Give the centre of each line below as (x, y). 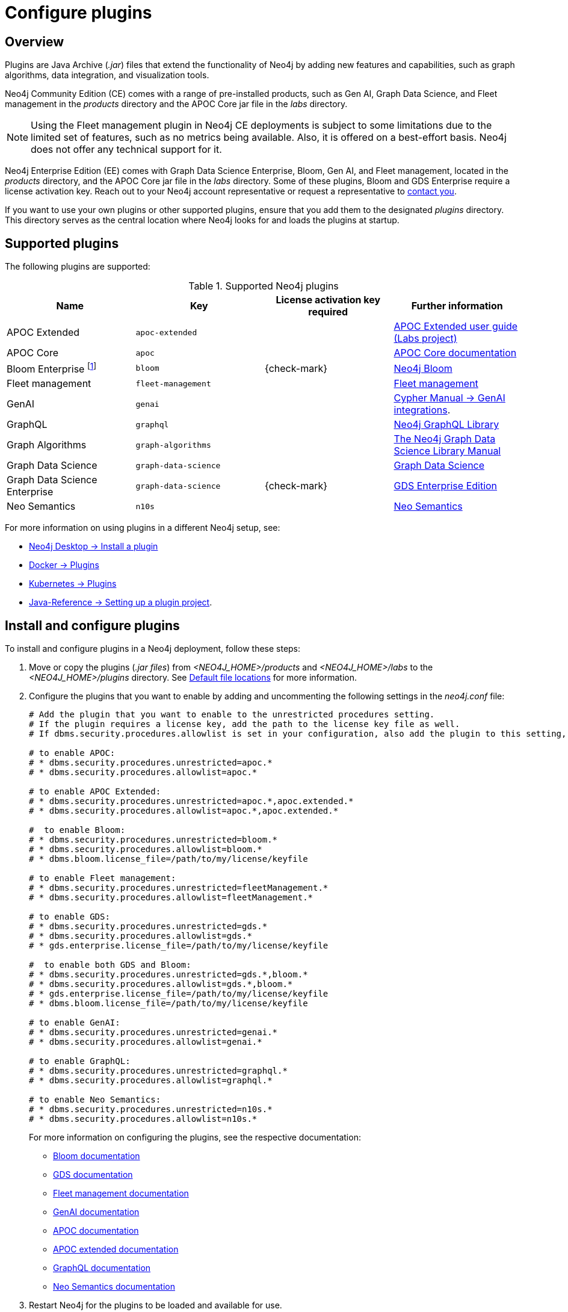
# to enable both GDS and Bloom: (110, 965)
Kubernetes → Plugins (73, 584)
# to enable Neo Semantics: (95, 1100)
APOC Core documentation (455, 353)
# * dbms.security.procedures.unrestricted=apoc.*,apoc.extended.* (191, 801)
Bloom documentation (97, 1156)
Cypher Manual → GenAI (449, 398)
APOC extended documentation (116, 1249)
